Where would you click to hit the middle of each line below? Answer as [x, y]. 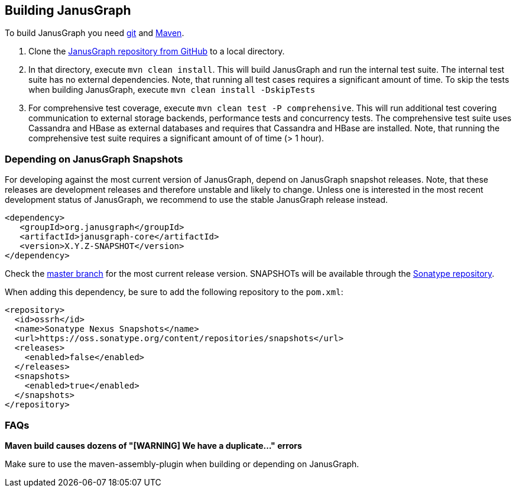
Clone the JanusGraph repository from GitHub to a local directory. [157, 51]
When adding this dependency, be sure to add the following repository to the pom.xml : [174, 292]
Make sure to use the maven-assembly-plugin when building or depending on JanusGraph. [182, 464]
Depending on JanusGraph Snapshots [94, 159]
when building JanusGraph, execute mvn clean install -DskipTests [172, 90]
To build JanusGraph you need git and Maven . [95, 33]
